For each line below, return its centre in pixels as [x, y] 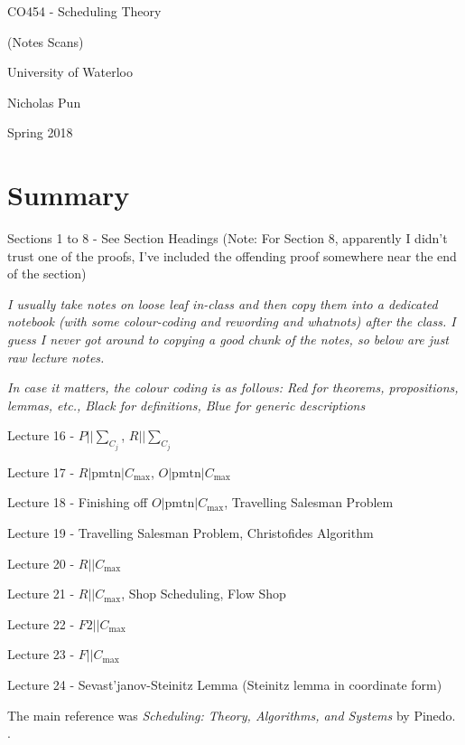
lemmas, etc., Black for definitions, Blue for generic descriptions [186, 405]
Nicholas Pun [44, 102]
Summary [69, 195]
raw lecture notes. [56, 357]
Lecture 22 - [41, 623]
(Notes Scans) [46, 41]
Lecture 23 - [41, 654]
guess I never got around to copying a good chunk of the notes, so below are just [228, 339]
